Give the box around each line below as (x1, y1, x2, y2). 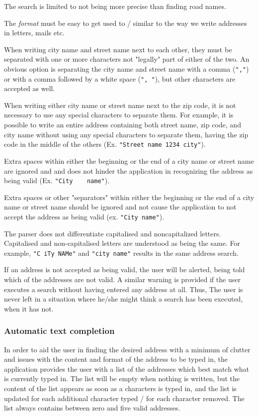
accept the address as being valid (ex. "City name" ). (4, 211, 165, 221)
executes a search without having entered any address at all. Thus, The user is (4, 284, 243, 294)
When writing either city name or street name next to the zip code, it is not (4, 100, 236, 110)
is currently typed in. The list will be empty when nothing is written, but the (4, 373, 240, 384)
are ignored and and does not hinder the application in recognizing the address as (4, 165, 253, 176)
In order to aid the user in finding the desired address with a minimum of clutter (4, 344, 251, 354)
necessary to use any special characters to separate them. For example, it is (4, 109, 234, 120)
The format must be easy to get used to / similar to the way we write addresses (4, 17, 247, 28)
